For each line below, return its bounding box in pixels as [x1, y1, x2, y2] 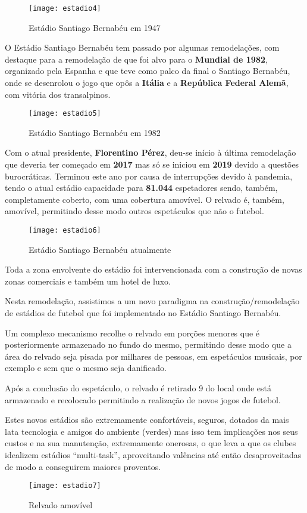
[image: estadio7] [29, 481, 101, 490]
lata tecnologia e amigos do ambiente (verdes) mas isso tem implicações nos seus [5, 425, 298, 437]
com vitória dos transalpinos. [5, 88, 111, 100]
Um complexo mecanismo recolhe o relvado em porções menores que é [5, 326, 260, 339]
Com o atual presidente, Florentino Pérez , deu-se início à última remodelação [5, 146, 296, 159]
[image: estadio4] [29, 4, 101, 13]
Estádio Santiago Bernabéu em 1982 [29, 126, 161, 138]
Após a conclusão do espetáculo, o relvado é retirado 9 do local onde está [5, 382, 271, 394]
